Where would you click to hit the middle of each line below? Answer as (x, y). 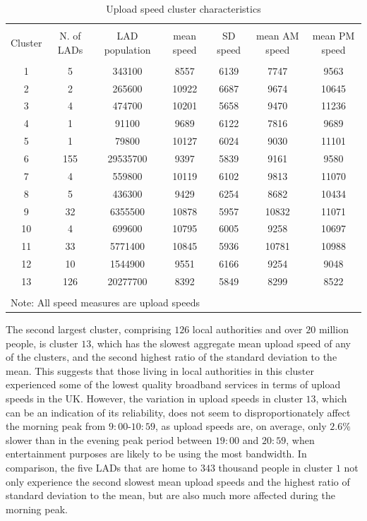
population (127, 49)
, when (300, 439)
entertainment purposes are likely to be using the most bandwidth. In (156, 454)
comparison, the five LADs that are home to (102, 468)
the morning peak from (56, 426)
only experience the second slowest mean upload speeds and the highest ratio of (178, 481)
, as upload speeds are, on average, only (241, 426)
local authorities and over (247, 329)
